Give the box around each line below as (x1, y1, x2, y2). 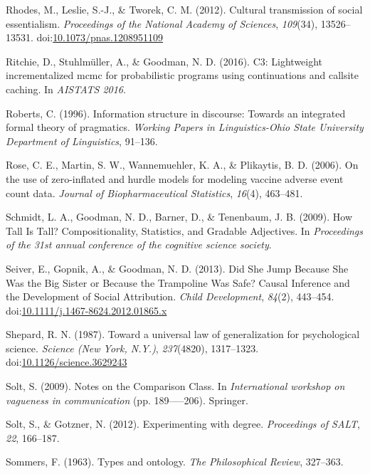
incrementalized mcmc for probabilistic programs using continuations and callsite (6, 68, 359, 83)
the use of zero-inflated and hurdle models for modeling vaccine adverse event (6, 171, 344, 186)
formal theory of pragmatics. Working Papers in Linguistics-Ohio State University (6, 120, 364, 135)
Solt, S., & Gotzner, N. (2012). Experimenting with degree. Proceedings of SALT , (6, 416, 360, 431)
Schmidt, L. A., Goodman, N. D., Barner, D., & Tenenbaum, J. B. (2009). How (6, 209, 353, 224)
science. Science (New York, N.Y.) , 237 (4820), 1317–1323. (6, 340, 259, 355)
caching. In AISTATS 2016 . (6, 81, 126, 96)
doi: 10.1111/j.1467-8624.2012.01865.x (6, 302, 167, 317)
